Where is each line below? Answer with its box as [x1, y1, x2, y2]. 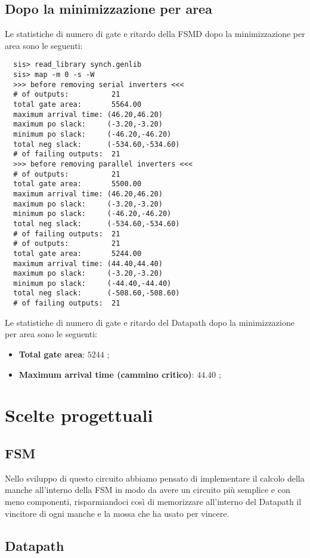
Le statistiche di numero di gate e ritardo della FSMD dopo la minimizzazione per [5, 27, 305, 40]
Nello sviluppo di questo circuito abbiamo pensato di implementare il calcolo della [5, 471, 305, 484]
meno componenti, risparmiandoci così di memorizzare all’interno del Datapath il [5, 495, 302, 507]
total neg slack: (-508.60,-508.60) [13, 289, 180, 298]
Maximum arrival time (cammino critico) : [18, 368, 194, 380]
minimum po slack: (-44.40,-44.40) [13, 279, 172, 288]
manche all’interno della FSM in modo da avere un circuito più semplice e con [5, 483, 290, 496]
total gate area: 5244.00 [13, 249, 142, 258]
